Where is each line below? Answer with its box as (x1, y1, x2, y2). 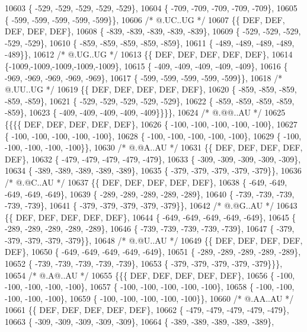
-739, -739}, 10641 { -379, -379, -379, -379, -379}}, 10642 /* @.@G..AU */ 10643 (5, 199, 298, 212)
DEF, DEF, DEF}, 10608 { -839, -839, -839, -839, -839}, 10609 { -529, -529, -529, (5, 25, 301, 37)
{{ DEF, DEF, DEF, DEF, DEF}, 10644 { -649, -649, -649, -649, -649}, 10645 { (5, 210, 296, 223)
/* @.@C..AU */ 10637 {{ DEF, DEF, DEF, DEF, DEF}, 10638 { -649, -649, (5, 175, 287, 188)
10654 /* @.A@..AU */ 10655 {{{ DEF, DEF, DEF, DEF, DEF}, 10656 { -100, (5, 269, 295, 281)
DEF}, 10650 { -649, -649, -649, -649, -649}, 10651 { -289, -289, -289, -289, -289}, (5, 245, 301, 258)
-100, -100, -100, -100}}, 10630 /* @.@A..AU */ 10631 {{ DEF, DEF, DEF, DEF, (5, 141, 303, 154)
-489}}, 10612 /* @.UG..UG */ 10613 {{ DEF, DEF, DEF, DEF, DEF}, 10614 (5, 48, 293, 60)
